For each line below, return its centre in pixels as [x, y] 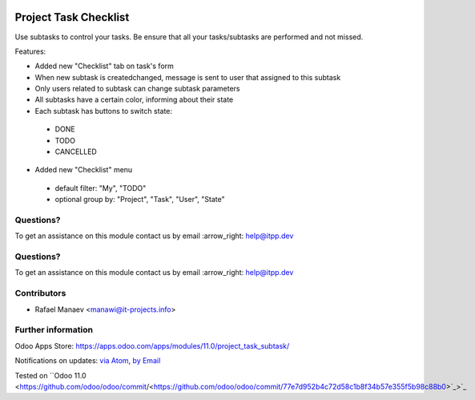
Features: [30, 51]
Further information [54, 330]
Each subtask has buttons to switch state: [103, 111]
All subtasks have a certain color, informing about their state [134, 99]
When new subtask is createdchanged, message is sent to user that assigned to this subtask [188, 77]
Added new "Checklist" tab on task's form [104, 66]
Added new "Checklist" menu [84, 170]
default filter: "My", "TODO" [101, 188]
